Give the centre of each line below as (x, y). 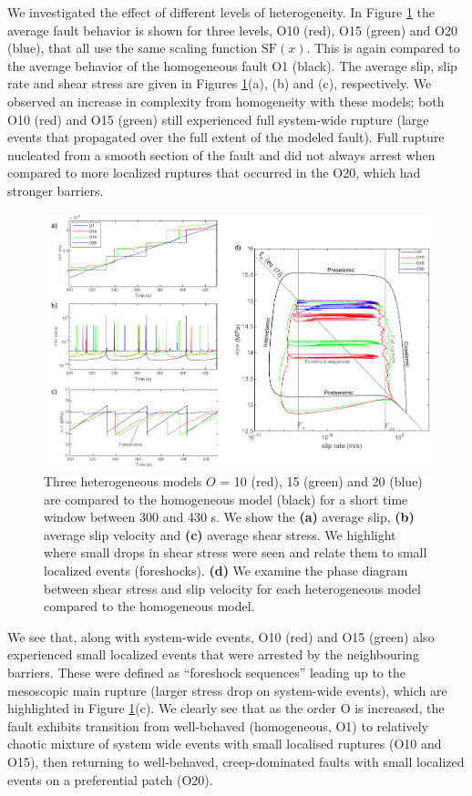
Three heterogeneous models (123, 481)
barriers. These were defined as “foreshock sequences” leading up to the (206, 672)
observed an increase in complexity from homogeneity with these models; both (226, 101)
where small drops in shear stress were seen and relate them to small (236, 552)
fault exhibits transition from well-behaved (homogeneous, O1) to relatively (218, 725)
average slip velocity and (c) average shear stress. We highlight (220, 534)
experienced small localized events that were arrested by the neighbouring (213, 654)
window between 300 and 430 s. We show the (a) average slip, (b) (229, 517)
